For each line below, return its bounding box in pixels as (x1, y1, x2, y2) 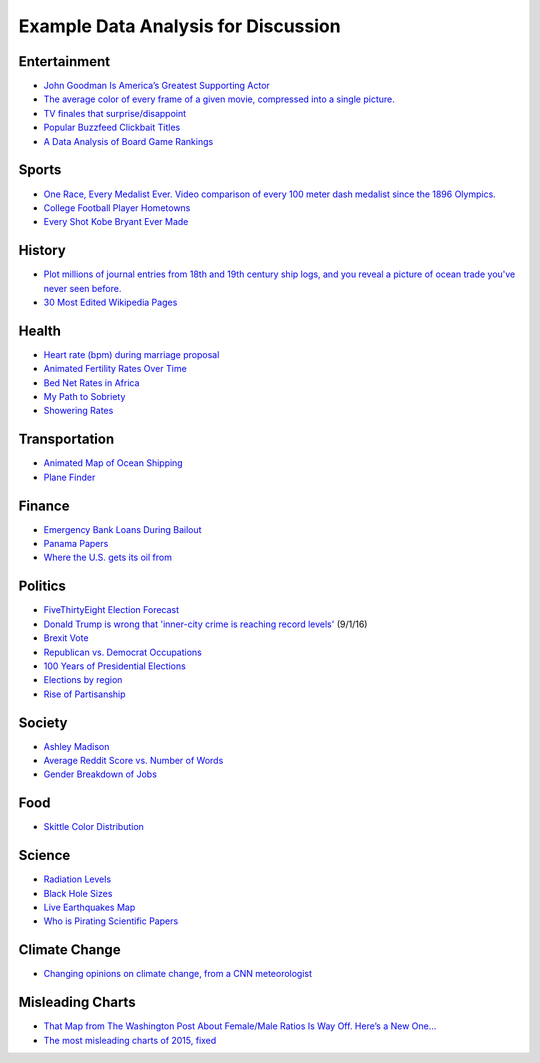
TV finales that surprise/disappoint (43, 107, 187, 119)
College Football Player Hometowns (43, 201, 191, 214)
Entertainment (18, 53, 110, 70)
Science (18, 847, 71, 864)
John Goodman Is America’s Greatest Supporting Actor (43, 80, 270, 92)
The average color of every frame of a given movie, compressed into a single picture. (43, 93, 395, 105)
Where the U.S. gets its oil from (43, 551, 172, 564)
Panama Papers (43, 538, 109, 550)
